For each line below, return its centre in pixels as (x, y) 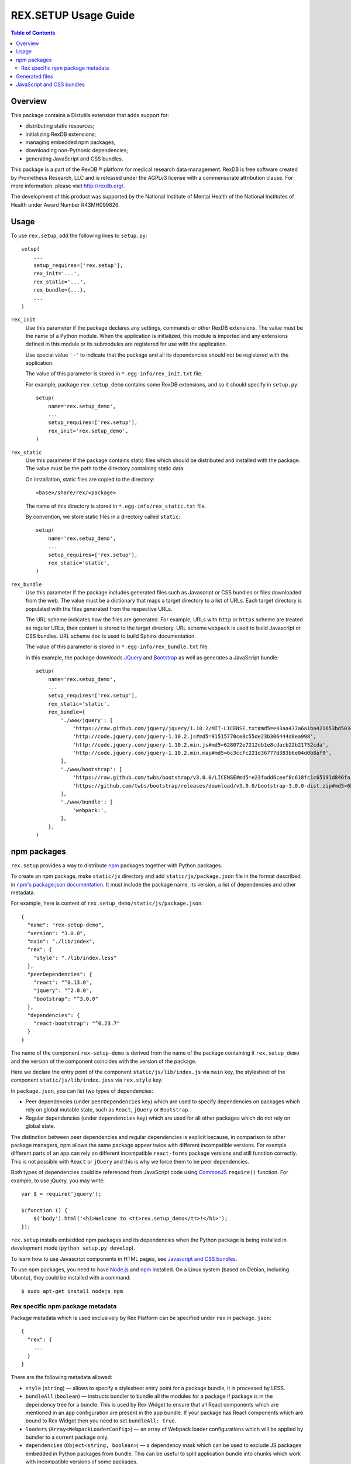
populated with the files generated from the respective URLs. (99, 608)
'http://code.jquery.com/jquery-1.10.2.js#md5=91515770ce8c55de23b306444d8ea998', (195, 737)
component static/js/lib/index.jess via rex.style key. (87, 1080)
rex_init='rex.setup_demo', (88, 431)
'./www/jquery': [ (87, 720)
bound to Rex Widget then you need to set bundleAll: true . (101, 1421)
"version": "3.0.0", (57, 933)
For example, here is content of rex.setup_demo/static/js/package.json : (107, 903)
